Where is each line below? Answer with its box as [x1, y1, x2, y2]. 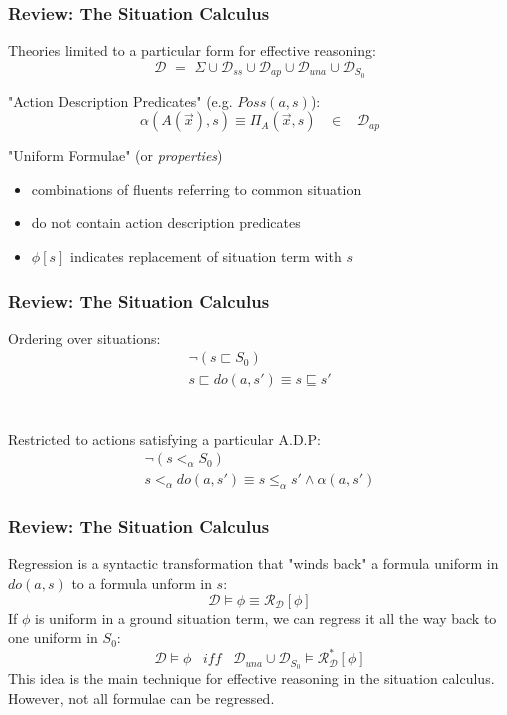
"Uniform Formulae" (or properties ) [8, 145, 223, 166]
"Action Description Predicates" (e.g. [8, 90, 233, 111]
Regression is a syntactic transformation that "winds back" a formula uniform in [8, 553, 499, 574]
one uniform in [8, 627, 98, 648]
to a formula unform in [71, 572, 212, 593]
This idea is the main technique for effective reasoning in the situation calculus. [8, 668, 495, 689]
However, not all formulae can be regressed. [8, 687, 275, 708]
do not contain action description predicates [31, 212, 301, 233]
